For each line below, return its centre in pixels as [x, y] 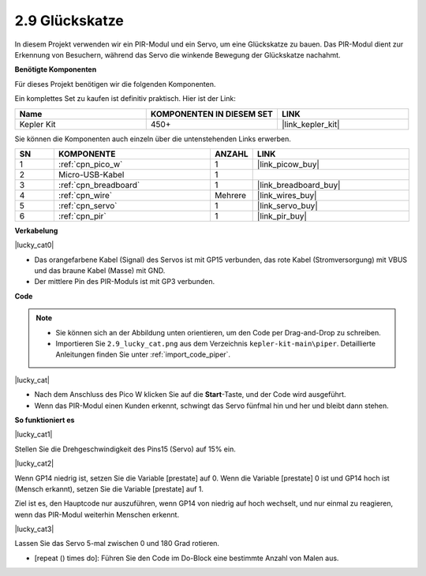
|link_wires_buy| [287, 195]
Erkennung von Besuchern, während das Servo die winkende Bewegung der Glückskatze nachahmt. [177, 54]
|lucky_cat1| [34, 435]
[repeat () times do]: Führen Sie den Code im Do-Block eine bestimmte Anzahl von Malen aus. [187, 558]
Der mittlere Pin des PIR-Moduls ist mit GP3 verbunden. [125, 282]
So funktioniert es [45, 420]
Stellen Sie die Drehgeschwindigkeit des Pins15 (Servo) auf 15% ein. [125, 449]
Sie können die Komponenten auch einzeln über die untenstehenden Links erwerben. [153, 139]
